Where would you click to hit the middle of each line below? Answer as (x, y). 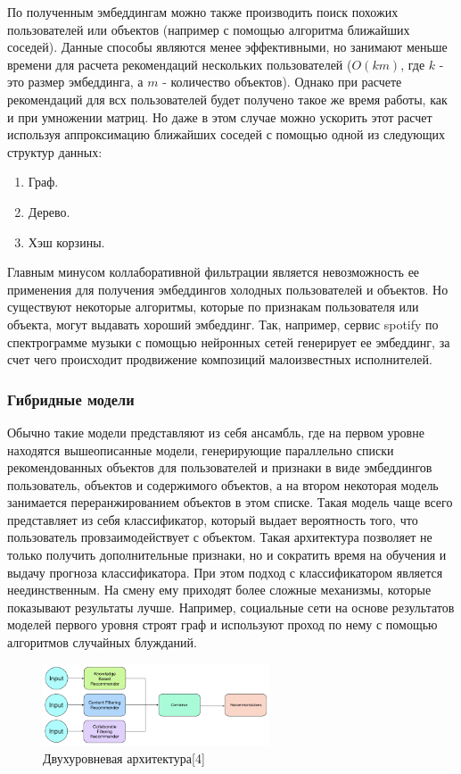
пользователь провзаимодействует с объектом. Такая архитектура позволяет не (220, 537)
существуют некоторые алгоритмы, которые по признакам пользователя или (213, 307)
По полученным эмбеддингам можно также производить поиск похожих (203, 12)
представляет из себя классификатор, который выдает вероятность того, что (213, 519)
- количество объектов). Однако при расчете (282, 82)
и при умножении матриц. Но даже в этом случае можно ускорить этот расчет (220, 117)
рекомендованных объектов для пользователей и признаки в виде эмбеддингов (220, 467)
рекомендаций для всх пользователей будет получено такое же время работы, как (227, 99)
